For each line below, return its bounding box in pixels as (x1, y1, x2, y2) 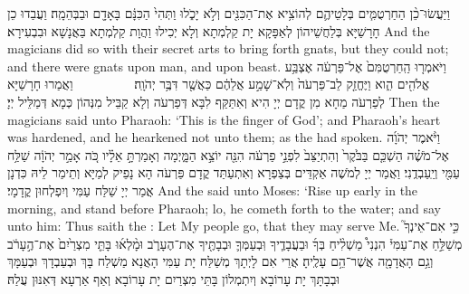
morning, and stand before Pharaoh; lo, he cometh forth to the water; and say (7, 198, 441, 217)
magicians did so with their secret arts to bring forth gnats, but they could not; (7, 39, 449, 58)
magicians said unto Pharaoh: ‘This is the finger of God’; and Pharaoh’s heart (7, 109, 441, 128)
